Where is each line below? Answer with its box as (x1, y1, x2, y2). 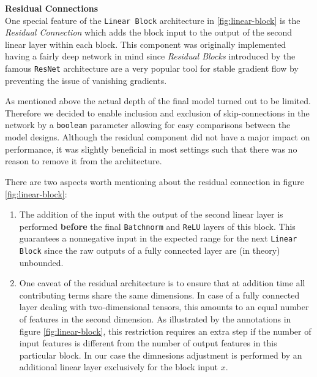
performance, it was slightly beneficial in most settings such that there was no (5, 142, 297, 155)
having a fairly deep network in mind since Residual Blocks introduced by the (5, 50, 296, 63)
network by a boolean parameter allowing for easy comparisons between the (5, 118, 291, 131)
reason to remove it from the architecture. (5, 154, 162, 167)
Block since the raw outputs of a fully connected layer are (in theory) (19, 244, 280, 256)
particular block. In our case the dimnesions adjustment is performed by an (19, 348, 302, 361)
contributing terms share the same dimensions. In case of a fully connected (19, 288, 300, 301)
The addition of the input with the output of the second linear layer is (19, 208, 283, 221)
